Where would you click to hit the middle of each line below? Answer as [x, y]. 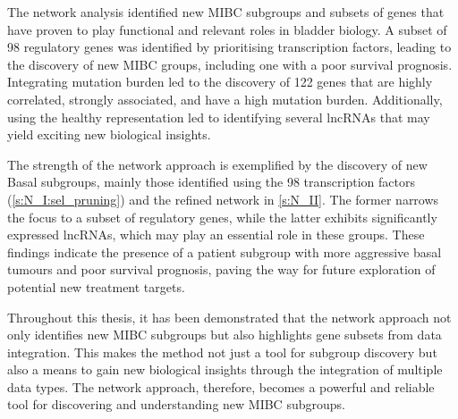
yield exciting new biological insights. [109, 134]
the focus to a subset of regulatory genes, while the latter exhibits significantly [222, 217]
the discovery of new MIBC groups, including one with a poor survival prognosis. [230, 64]
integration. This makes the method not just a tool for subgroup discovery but [222, 352]
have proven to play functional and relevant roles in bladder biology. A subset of [227, 29]
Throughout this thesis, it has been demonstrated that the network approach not [229, 317]
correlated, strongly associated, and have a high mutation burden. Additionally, [225, 99]
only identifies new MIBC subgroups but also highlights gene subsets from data [225, 335]
